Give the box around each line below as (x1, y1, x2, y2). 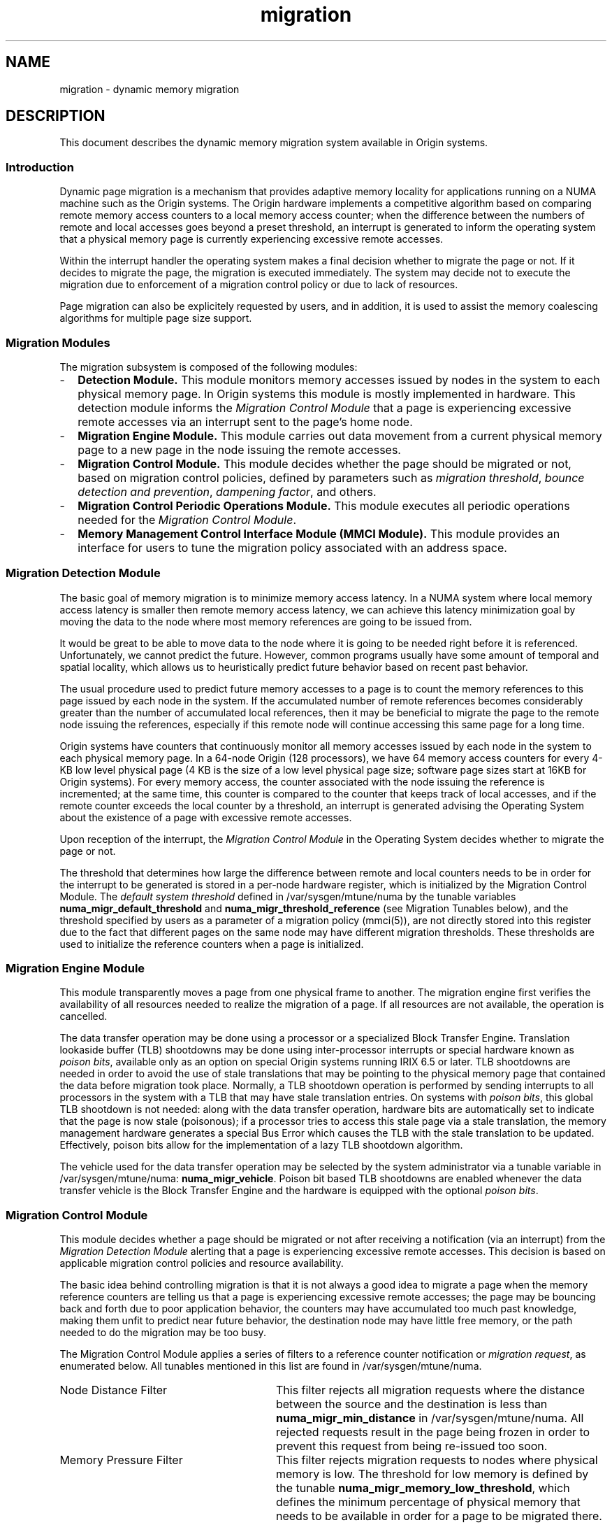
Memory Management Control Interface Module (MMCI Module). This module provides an (78, 526, 560, 541)
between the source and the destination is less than (275, 1397, 548, 1412)
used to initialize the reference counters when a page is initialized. (59, 937, 364, 950)
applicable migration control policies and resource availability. (59, 1257, 344, 1270)
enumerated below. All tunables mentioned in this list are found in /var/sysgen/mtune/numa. (59, 1360, 482, 1372)
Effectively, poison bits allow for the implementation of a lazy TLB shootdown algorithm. (59, 1139, 463, 1151)
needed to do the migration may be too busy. (59, 1326, 266, 1339)
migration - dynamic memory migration (59, 83, 240, 95)
